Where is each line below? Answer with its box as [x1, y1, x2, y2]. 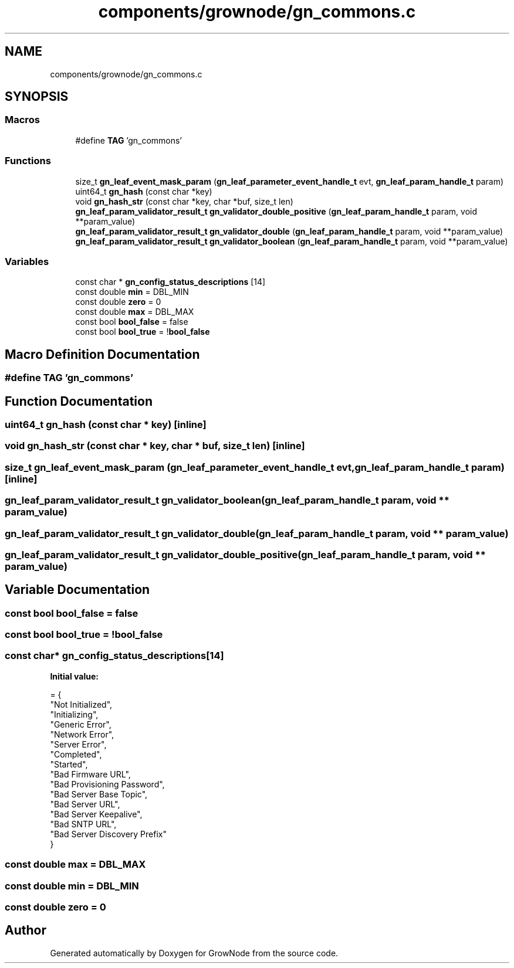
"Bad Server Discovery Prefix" [50, 828, 167, 839]
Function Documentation [5, 393, 153, 409]
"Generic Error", [50, 719, 111, 729]
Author [5, 923, 46, 938]
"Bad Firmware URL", [50, 769, 131, 779]
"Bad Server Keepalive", [50, 809, 143, 819]
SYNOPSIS [5, 89, 69, 104]
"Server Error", [50, 739, 107, 749]
